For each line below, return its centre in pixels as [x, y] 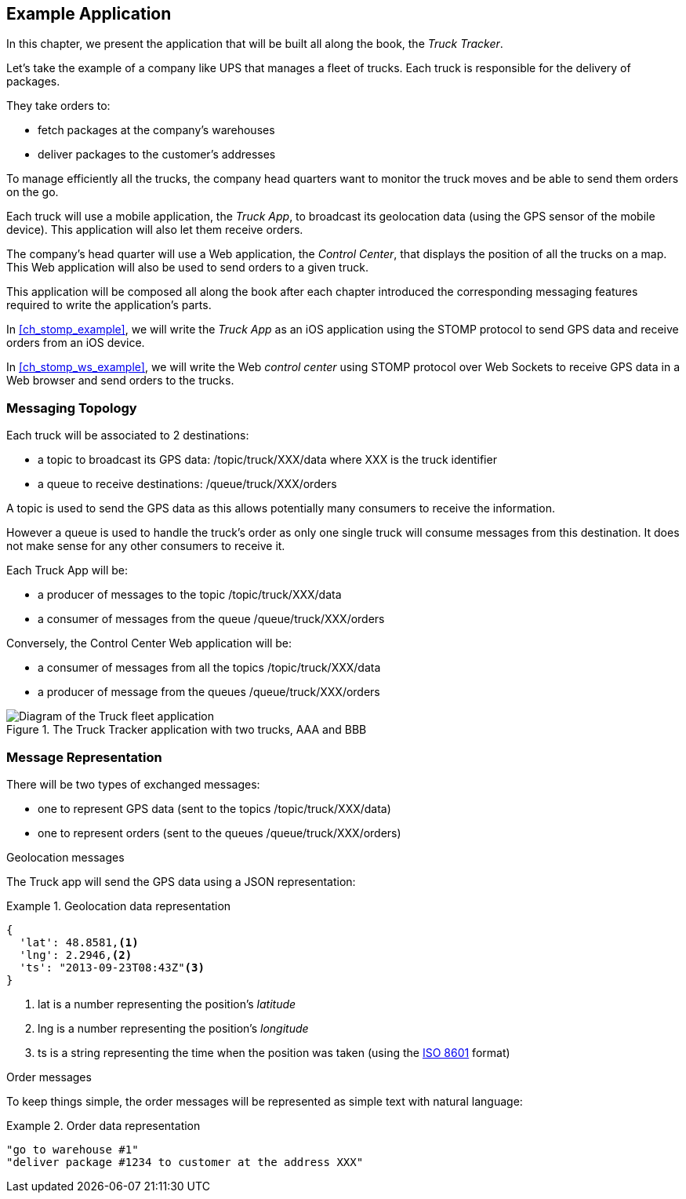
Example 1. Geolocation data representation [119, 906]
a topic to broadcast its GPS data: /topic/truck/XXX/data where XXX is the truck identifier [267, 460]
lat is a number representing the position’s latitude [167, 1004]
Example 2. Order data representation [103, 1125]
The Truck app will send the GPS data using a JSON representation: [181, 881]
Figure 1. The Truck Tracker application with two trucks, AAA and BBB [187, 730]
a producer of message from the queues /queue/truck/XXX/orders [209, 692]
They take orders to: [58, 106]
